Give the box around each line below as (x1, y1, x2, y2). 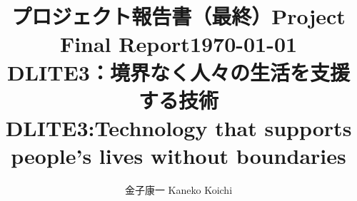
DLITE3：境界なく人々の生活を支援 (7, 57, 350, 86)
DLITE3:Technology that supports (5, 113, 352, 142)
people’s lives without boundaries (11, 141, 346, 170)
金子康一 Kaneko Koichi (124, 182, 233, 197)
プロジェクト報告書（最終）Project (11, 1, 346, 31)
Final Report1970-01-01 (59, 29, 298, 58)
